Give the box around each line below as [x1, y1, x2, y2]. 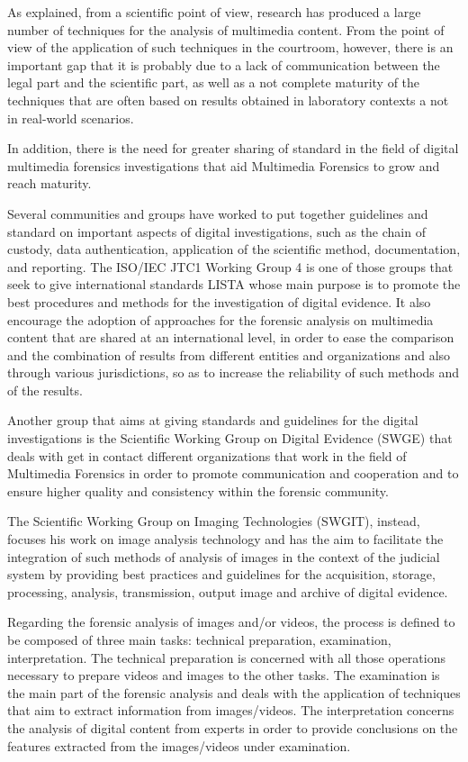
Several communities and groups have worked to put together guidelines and [7, 204, 428, 222]
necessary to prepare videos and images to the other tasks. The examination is [7, 666, 440, 685]
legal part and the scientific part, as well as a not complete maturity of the [7, 73, 420, 92]
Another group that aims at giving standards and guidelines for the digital [7, 411, 418, 430]
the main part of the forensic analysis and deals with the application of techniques [7, 683, 461, 702]
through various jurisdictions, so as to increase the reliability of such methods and [7, 363, 460, 382]
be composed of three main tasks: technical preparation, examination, [7, 630, 391, 649]
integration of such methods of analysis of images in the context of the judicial [7, 547, 440, 566]
